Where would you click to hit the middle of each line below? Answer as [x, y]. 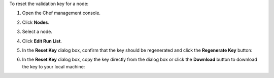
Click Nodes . [36, 22]
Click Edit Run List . [42, 41]
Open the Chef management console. [61, 13]
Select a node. [37, 32]
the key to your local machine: [54, 66]
